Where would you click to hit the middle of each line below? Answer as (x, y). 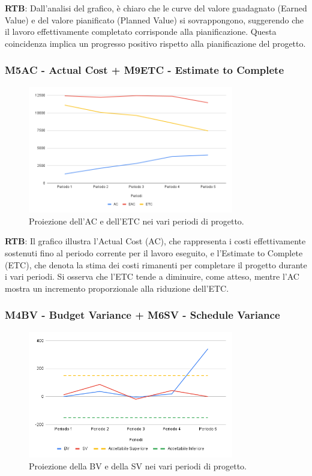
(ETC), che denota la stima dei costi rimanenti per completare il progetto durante (156, 264)
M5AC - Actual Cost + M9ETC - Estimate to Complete (145, 70)
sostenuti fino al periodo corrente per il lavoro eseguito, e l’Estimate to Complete (154, 252)
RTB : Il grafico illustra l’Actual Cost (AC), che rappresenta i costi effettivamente (155, 241)
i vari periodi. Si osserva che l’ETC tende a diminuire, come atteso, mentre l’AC (152, 276)
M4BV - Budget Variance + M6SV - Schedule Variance (142, 315)
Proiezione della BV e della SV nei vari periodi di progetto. (138, 465)
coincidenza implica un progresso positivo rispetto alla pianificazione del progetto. (155, 43)
